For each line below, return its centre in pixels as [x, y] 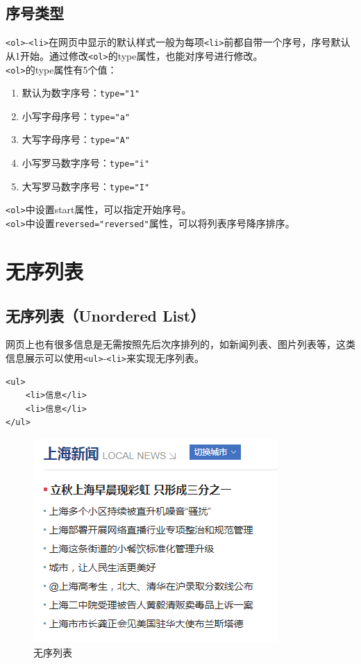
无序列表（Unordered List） [106, 315]
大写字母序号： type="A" [76, 139]
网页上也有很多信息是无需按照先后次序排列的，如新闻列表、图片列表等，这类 [180, 344]
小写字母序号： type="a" [76, 116]
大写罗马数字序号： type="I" [86, 186]
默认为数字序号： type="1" [81, 93]
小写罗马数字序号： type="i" [86, 163]
